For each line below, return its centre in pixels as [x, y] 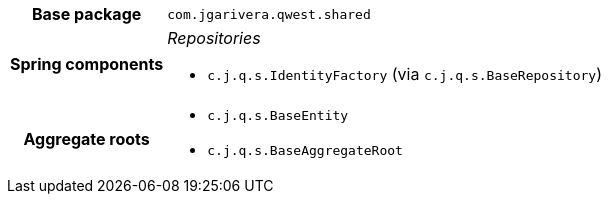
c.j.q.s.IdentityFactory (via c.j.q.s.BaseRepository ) [404, 74]
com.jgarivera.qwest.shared [269, 14]
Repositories [214, 38]
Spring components [87, 64]
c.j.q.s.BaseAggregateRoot [305, 150]
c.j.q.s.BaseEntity [278, 115]
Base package [86, 14]
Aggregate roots [86, 139]
